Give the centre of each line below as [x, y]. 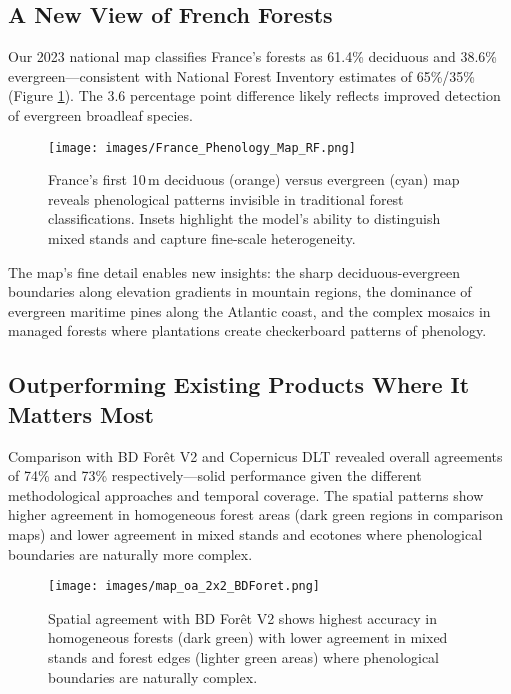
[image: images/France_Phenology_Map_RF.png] [202, 147]
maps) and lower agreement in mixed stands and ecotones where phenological [245, 533]
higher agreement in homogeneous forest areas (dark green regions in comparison [255, 514]
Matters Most [81, 413]
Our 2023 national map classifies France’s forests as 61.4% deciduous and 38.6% [252, 56]
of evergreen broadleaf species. [100, 114]
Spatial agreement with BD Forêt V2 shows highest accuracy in [243, 617]
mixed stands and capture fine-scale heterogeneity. [202, 238]
